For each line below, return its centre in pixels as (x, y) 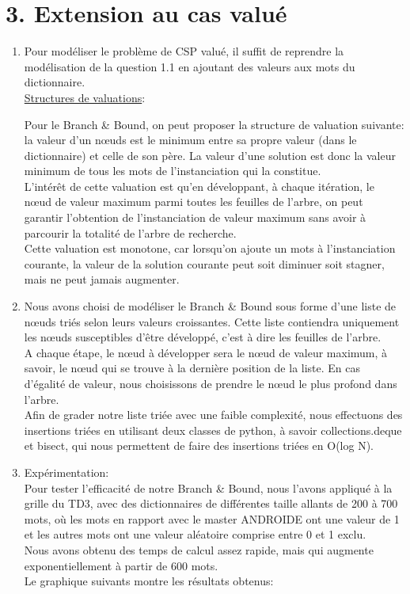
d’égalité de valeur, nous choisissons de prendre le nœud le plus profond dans (211, 383)
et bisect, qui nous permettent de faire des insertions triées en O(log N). (199, 445)
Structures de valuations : (85, 97)
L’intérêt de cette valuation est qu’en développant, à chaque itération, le (199, 186)
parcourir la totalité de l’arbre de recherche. (130, 232)
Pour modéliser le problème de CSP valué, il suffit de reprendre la (184, 51)
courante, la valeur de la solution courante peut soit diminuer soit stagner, (204, 263)
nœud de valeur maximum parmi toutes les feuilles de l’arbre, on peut (194, 202)
